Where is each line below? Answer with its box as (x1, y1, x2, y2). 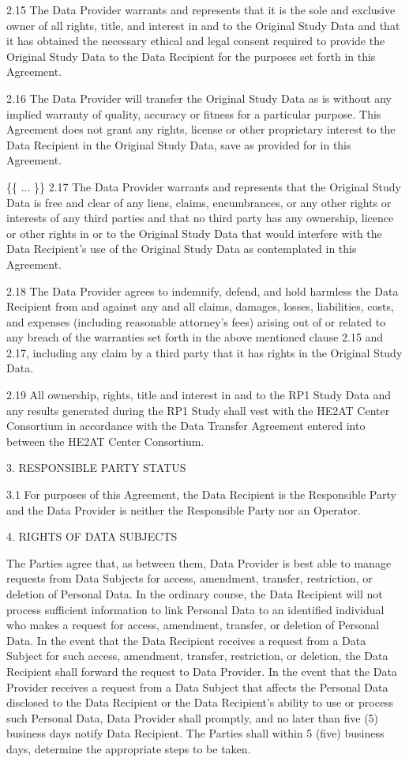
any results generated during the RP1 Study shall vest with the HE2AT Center (6, 402, 390, 418)
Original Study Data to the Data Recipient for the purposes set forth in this (6, 47, 376, 64)
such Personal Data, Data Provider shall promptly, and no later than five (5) (6, 709, 379, 726)
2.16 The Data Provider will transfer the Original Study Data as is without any (6, 89, 392, 106)
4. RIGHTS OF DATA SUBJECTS (6, 528, 178, 545)
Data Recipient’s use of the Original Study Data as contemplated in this (6, 240, 357, 257)
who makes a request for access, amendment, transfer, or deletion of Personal (6, 617, 380, 633)
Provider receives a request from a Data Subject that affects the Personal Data (6, 678, 388, 695)
